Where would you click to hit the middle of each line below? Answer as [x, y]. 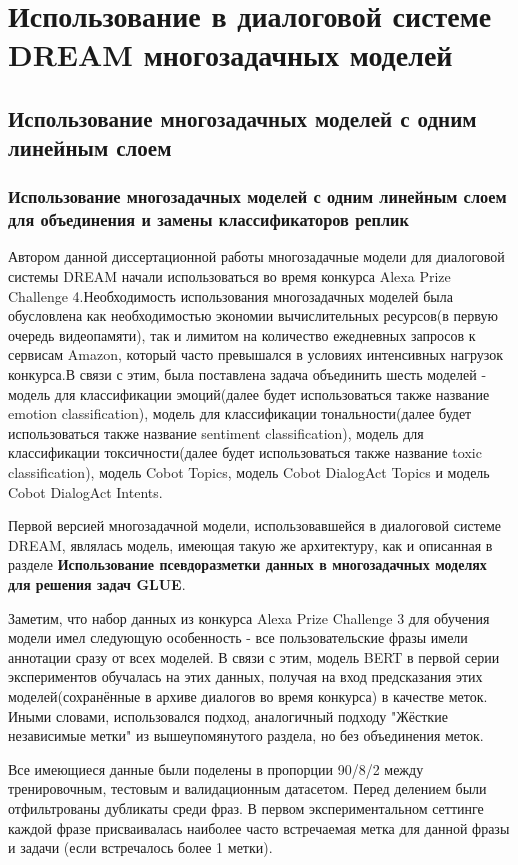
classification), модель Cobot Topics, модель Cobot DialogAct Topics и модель [249, 472]
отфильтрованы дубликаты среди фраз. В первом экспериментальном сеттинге [246, 807]
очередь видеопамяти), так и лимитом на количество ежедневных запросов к [242, 334]
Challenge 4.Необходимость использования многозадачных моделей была [230, 295]
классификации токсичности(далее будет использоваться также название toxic [245, 452]
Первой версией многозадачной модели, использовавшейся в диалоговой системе [255, 525]
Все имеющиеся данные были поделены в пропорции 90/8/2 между [216, 768]
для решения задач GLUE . [97, 583]
